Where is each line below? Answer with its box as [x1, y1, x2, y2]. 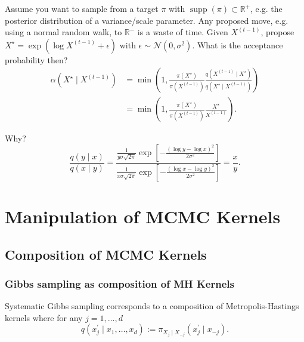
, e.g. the [250, 2, 283, 14]
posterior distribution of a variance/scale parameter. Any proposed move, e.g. [5, 14, 289, 26]
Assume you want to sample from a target [5, 2, 159, 14]
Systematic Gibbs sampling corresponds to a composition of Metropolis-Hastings [5, 300, 299, 312]
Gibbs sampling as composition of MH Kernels [5, 276, 234, 291]
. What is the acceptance [192, 38, 283, 51]
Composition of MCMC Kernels [5, 245, 207, 263]
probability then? [5, 53, 68, 66]
